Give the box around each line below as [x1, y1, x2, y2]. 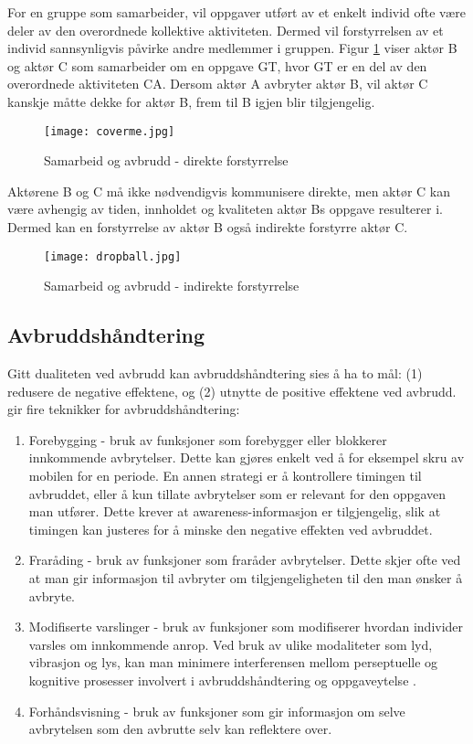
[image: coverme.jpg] [44, 124, 175, 138]
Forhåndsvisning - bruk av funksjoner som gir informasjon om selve [28, 701, 405, 720]
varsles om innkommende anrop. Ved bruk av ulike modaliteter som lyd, [28, 634, 433, 654]
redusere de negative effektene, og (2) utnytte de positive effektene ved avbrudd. [7, 381, 457, 400]
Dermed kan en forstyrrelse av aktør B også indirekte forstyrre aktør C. [7, 218, 408, 236]
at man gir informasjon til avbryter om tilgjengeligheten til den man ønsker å [28, 568, 463, 587]
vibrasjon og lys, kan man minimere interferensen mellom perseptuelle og [28, 653, 438, 672]
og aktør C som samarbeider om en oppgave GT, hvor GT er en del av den [7, 56, 427, 75]
